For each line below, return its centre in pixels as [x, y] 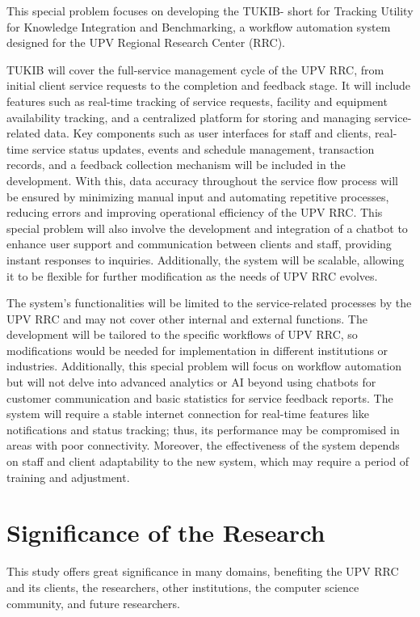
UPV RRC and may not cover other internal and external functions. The [187, 318]
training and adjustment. [68, 477]
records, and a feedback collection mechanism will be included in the [176, 165]
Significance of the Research [166, 532]
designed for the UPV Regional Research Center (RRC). [146, 42]
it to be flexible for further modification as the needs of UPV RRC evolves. [192, 275]
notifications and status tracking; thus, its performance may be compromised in [203, 429]
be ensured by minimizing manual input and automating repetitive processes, [198, 196]
